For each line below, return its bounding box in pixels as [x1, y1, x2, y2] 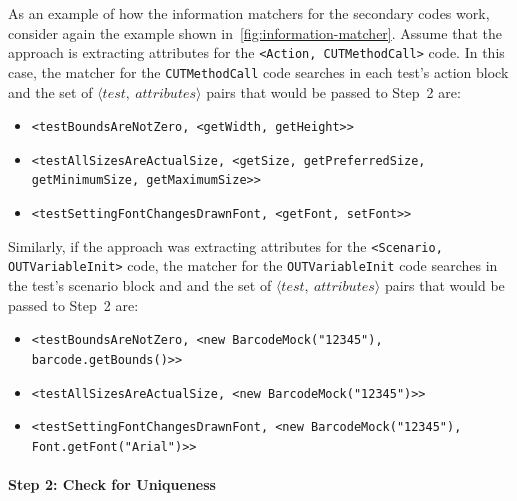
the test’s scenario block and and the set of [8, 275, 272, 296]
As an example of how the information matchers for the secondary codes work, [8, 3, 490, 23]
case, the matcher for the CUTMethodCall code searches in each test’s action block [8, 61, 509, 82]
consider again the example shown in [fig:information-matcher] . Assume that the [8, 22, 502, 43]
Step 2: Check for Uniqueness [8, 474, 216, 495]
